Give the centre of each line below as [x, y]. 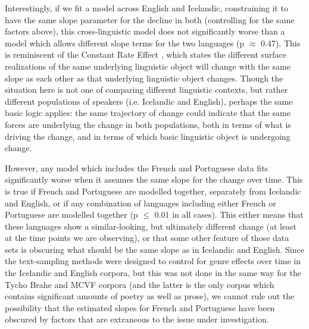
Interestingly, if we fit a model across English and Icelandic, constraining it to [146, 8]
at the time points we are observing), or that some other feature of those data [147, 238]
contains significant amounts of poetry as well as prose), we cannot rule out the [150, 296]
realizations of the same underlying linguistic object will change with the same [148, 66]
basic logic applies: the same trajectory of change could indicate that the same [148, 113]
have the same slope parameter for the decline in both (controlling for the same [150, 19]
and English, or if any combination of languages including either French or [141, 203]
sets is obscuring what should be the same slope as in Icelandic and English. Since [154, 249]
